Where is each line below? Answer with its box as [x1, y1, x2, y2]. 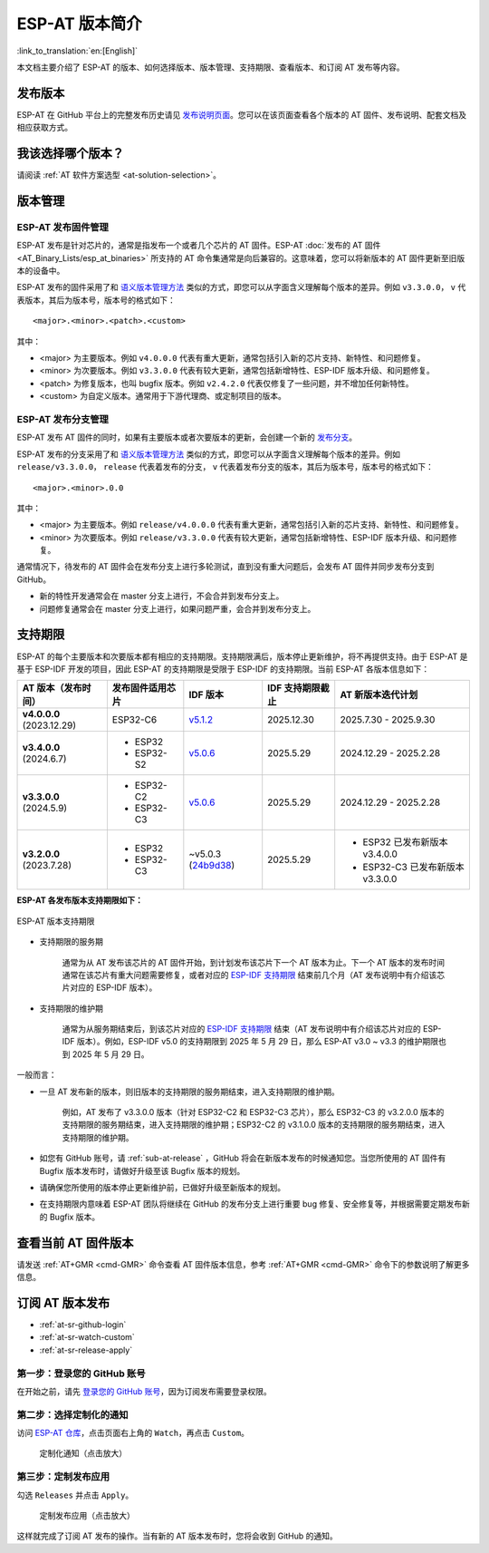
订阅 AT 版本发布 [16, 1295, 110, 1310]
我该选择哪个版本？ [16, 146, 124, 161]
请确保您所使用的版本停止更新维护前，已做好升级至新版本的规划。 [39, 1181, 285, 1192]
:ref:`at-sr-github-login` [39, 1319, 127, 1330]
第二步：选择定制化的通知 [16, 1408, 129, 1421]
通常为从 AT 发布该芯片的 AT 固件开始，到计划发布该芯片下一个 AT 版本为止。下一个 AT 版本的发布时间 [62, 956, 446, 967]
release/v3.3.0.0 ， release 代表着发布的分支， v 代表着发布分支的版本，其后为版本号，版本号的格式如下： [16, 461, 435, 472]
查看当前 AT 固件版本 [16, 1235, 134, 1250]
